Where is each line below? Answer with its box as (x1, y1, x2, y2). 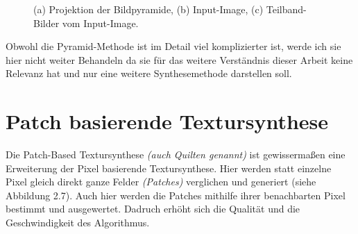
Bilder (33, 15, 60, 30)
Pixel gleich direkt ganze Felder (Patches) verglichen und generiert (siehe (6, 174, 316, 189)
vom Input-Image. (62, 15, 139, 30)
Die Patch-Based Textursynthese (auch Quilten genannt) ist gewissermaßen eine (6, 147, 346, 162)
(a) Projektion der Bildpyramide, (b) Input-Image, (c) (33, 2, 264, 16)
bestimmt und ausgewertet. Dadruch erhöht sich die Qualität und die (6, 201, 300, 216)
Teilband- (266, 2, 307, 16)
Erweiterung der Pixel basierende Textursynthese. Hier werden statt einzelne (6, 160, 332, 175)
